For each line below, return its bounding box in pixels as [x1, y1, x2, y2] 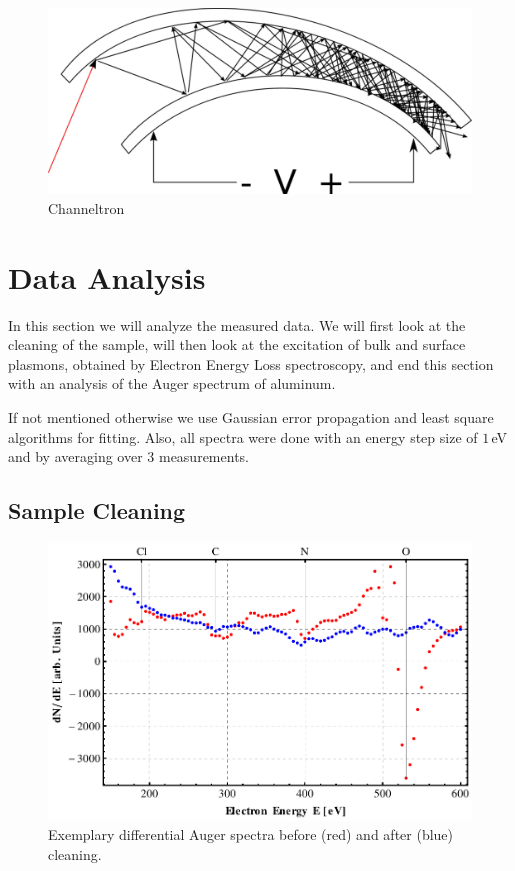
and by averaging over [8, 446, 143, 467]
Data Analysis [8, 256, 206, 297]
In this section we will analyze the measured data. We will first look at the [8, 314, 466, 335]
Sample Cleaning [8, 495, 186, 526]
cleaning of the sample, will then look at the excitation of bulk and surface [8, 334, 466, 355]
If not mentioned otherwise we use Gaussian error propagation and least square [8, 407, 494, 428]
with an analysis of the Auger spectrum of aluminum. [8, 373, 336, 394]
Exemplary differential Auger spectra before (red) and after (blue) [48, 824, 454, 845]
